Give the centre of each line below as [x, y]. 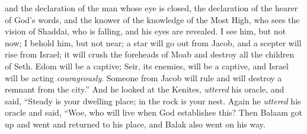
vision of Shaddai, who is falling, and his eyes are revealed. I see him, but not [145, 31]
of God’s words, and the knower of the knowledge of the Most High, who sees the [152, 19]
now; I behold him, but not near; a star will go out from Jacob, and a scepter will [153, 42]
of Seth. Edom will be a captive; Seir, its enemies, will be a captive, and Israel [147, 66]
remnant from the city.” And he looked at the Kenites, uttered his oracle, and [145, 89]
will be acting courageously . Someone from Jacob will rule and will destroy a [143, 77]
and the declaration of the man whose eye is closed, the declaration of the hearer [151, 8]
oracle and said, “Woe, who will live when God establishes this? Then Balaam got [153, 112]
